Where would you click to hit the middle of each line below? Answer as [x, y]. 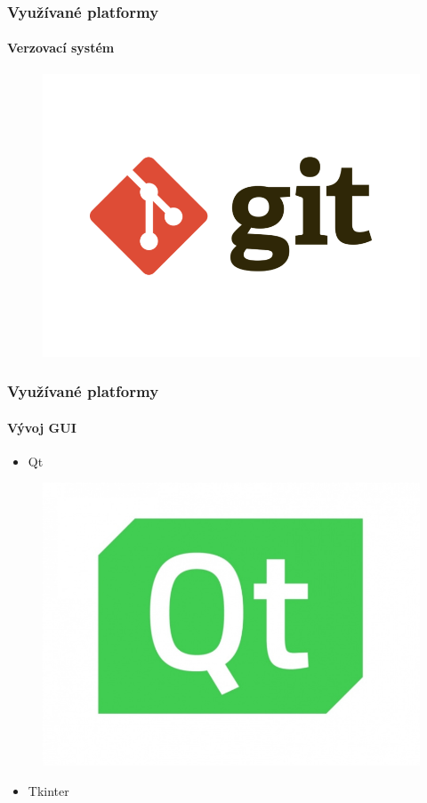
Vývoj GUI [42, 427]
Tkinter [48, 791]
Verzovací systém [61, 48]
